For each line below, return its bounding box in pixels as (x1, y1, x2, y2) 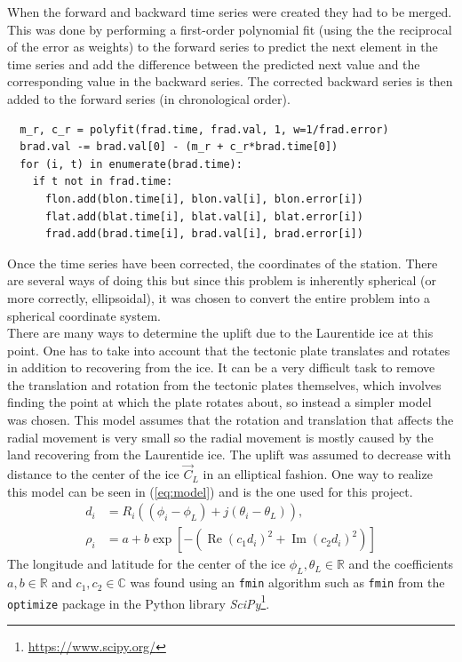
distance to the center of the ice (7, 465, 179, 483)
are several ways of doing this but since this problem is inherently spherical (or (7, 271, 436, 290)
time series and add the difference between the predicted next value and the (7, 54, 420, 73)
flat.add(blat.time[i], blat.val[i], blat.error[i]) (44, 210, 363, 223)
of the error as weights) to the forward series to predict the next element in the (7, 37, 438, 56)
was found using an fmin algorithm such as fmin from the (130, 573, 445, 592)
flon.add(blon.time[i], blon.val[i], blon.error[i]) (44, 192, 363, 205)
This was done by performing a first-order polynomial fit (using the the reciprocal (7, 20, 452, 38)
